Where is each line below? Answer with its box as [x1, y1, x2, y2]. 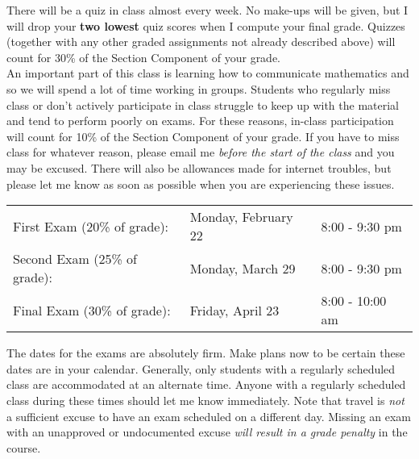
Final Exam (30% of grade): [13, 300, 171, 319]
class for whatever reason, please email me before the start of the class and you [6, 144, 395, 161]
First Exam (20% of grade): [13, 216, 169, 236]
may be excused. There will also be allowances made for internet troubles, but [6, 159, 392, 176]
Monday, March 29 [189, 258, 296, 277]
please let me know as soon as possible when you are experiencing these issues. [6, 175, 395, 192]
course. [6, 439, 41, 456]
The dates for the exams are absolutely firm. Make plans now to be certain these [6, 344, 405, 361]
